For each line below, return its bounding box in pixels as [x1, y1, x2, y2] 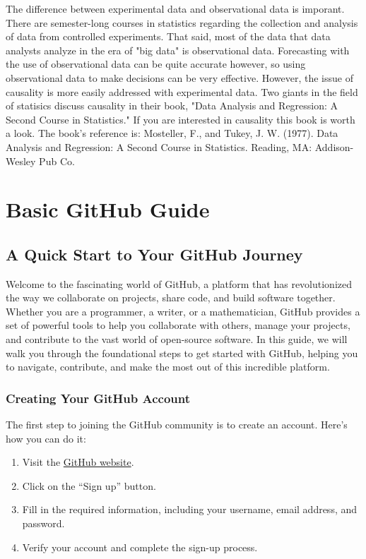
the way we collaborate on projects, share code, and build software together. [6, 290, 336, 305]
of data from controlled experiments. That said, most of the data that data [6, 29, 331, 44]
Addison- [314, 139, 354, 154]
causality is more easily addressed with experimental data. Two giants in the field [6, 84, 358, 99]
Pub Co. [39, 153, 75, 168]
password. [22, 516, 65, 531]
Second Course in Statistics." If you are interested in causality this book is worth [6, 112, 355, 126]
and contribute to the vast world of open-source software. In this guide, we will [6, 332, 348, 347]
